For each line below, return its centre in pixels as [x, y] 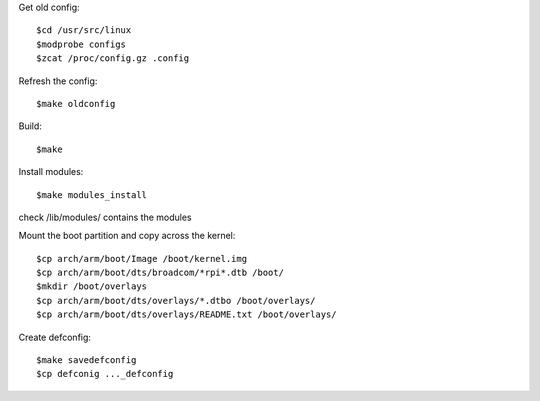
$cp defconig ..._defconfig [105, 374]
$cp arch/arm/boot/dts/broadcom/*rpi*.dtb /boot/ [160, 273]
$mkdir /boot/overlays [92, 286]
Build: [30, 126]
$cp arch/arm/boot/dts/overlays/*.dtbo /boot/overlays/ [176, 300]
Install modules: [51, 172]
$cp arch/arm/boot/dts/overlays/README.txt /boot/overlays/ [186, 314]
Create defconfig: [55, 337]
